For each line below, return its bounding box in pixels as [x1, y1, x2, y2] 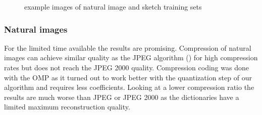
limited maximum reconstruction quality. [4, 101, 130, 112]
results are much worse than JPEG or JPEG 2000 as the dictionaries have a [4, 91, 239, 102]
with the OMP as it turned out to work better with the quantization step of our [4, 72, 252, 82]
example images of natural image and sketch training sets [24, 2, 202, 12]
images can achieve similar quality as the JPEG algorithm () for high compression [4, 52, 258, 63]
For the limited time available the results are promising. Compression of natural [4, 42, 251, 53]
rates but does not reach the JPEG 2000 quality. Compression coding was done [4, 62, 249, 72]
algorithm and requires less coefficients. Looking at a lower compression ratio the [4, 82, 254, 92]
